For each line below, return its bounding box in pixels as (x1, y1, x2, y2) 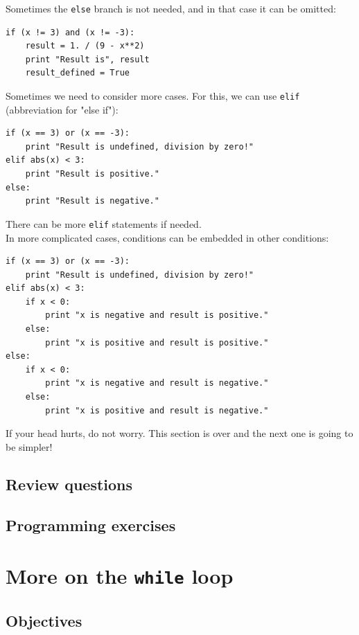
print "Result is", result (25, 54, 150, 64)
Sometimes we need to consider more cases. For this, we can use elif (6, 89, 300, 103)
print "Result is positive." (25, 169, 159, 179)
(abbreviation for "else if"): (6, 102, 119, 116)
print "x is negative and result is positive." (45, 310, 269, 321)
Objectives (6, 609, 82, 631)
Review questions (6, 473, 133, 494)
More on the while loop (6, 562, 234, 590)
